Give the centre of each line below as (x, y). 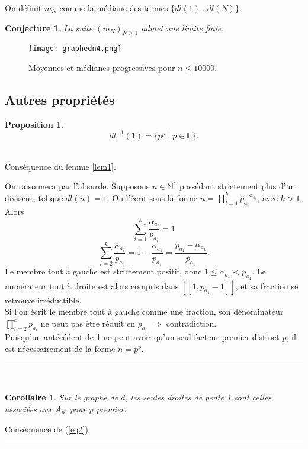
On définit (23, 8)
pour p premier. (98, 408)
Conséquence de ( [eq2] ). (48, 429)
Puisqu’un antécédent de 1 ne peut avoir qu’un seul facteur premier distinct (142, 337)
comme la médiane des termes (114, 8)
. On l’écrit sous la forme (152, 197)
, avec (267, 197)
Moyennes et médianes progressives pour (102, 68)
